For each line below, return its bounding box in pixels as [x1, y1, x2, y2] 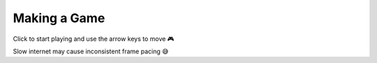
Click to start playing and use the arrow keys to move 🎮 [13, 35, 175, 43]
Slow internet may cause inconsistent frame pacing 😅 [13, 47, 169, 55]
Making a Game [13, 10, 105, 26]
